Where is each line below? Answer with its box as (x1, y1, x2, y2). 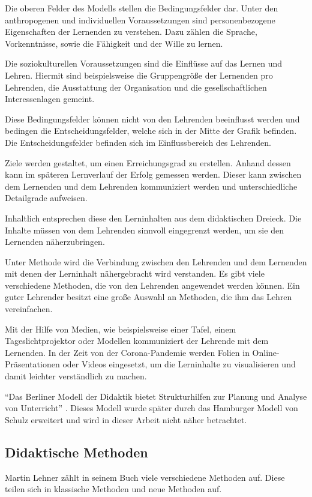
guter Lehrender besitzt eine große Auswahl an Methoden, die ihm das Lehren (5, 291, 292, 303)
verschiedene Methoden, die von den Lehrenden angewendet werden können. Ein (5, 279, 300, 291)
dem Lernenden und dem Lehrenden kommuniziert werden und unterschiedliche (5, 179, 298, 192)
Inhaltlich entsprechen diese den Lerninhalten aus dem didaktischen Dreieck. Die (5, 211, 302, 224)
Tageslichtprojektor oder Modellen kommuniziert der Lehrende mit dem (5, 334, 269, 347)
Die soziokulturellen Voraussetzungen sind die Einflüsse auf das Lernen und (5, 57, 283, 70)
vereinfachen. (5, 303, 53, 315)
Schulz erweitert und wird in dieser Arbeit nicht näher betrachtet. (5, 413, 247, 426)
